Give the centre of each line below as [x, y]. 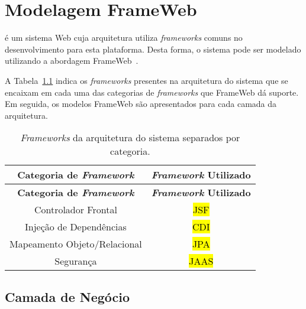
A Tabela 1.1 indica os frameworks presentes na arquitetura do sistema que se [146, 80]
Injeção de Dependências [75, 227]
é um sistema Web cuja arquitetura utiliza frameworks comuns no [124, 38]
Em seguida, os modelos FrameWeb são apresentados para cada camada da [141, 104]
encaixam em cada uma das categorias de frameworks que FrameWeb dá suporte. [152, 92]
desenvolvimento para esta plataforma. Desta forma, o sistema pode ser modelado [153, 49]
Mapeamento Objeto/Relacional [76, 244]
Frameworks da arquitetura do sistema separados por [130, 138]
